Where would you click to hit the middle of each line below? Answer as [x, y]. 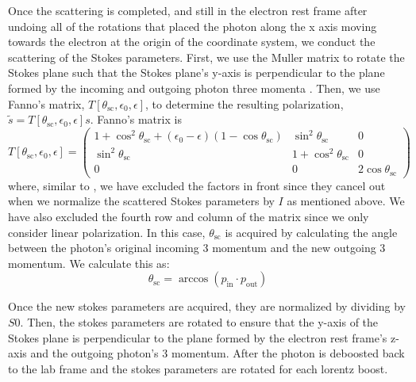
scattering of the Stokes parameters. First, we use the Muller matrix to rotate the [206, 57]
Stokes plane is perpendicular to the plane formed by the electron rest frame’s [198, 337]
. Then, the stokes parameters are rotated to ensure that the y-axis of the [199, 321]
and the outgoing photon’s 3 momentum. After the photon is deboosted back [218, 353]
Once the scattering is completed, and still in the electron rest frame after [188, 10]
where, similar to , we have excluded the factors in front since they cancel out [197, 185]
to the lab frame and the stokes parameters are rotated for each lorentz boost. [198, 368]
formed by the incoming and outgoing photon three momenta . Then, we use [194, 88]
